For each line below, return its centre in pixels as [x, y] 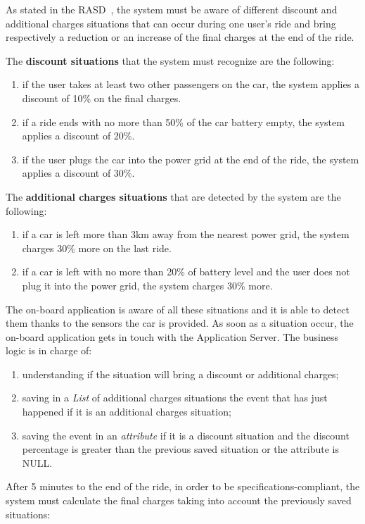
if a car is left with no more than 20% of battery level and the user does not [186, 272]
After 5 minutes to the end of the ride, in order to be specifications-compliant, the [183, 486]
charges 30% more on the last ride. [97, 248]
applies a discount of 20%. [78, 136]
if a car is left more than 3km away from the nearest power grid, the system [186, 234]
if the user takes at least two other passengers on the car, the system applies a [191, 84]
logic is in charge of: [49, 350]
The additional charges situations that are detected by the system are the [173, 196]
